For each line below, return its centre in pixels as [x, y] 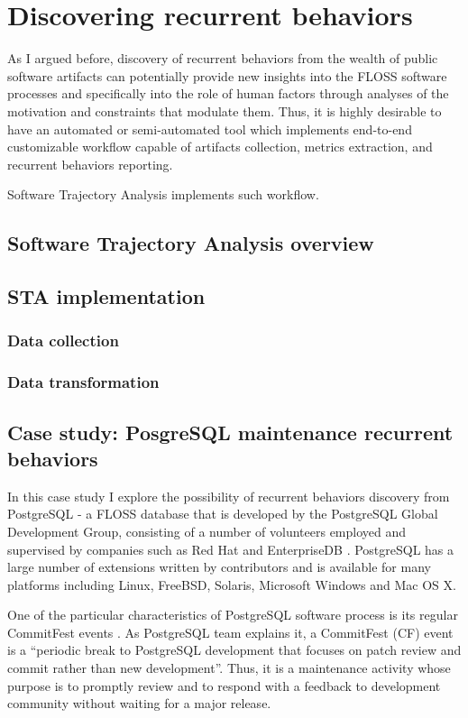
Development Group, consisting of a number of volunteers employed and [207, 531]
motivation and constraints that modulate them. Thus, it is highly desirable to [225, 110]
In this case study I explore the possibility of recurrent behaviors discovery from [229, 496]
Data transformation [83, 382]
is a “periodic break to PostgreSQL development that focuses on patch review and [234, 650]
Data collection [63, 341]
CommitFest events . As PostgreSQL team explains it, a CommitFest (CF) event [230, 632]
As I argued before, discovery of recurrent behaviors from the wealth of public [223, 58]
